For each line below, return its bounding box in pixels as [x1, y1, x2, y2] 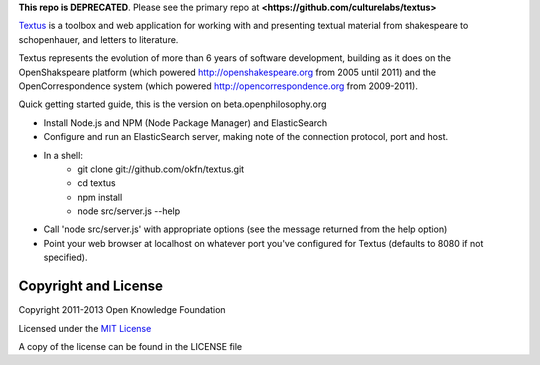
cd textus [77, 177, 116, 189]
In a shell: [43, 149, 84, 161]
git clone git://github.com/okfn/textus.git [77, 163, 245, 175]
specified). [43, 251, 88, 264]
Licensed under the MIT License [18, 322, 152, 334]
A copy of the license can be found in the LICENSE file [18, 340, 243, 352]
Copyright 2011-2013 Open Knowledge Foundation [18, 304, 226, 316]
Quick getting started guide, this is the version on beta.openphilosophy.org [18, 98, 327, 110]
